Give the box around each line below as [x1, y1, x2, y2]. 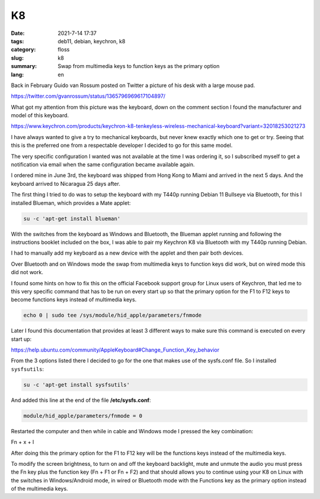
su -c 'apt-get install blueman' [23, 215, 121, 222]
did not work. [11, 269, 44, 276]
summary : [11, 63, 37, 70]
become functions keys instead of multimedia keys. [11, 296, 137, 303]
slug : [11, 54, 24, 62]
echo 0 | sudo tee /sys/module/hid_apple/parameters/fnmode [23, 312, 202, 319]
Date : [11, 30, 25, 37]
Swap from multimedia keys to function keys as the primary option [57, 63, 220, 70]
